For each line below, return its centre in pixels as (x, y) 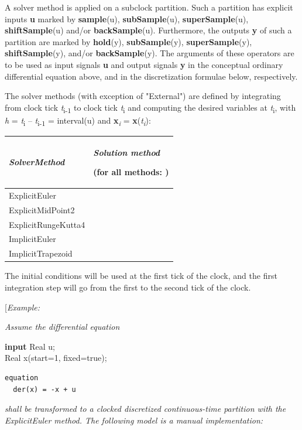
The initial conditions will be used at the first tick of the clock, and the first (141, 276)
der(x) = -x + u (44, 389)
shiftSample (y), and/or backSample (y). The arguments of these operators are (150, 53)
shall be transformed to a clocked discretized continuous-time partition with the (145, 409)
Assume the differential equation (62, 327)
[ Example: (22, 307)
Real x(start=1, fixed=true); (56, 358)
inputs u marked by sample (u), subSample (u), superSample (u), (127, 18)
